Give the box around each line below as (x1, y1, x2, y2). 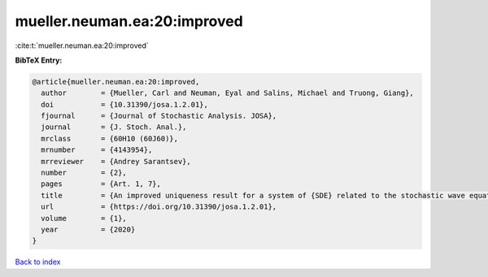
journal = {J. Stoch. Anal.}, (41, 123, 187, 132)
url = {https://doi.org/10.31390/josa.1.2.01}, (41, 202, 277, 211)
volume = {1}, (41, 214, 128, 223)
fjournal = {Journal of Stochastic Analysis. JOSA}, (41, 111, 277, 121)
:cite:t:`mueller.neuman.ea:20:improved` (15, 41, 150, 50)
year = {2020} (41, 225, 136, 234)
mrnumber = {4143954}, (41, 145, 153, 154)
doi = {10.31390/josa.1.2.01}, (41, 100, 209, 109)
